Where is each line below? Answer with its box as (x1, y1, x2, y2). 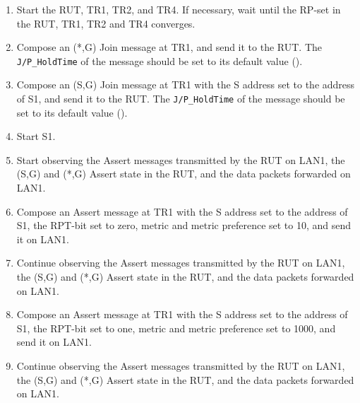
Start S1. (16, 129, 56, 144)
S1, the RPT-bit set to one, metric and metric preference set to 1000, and (16, 320, 336, 335)
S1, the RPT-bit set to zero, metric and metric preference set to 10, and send (16, 218, 352, 233)
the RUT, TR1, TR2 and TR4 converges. (16, 16, 196, 30)
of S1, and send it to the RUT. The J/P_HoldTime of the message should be (16, 91, 345, 106)
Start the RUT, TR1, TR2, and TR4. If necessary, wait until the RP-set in (16, 2, 341, 16)
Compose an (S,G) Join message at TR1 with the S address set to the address (16, 77, 355, 92)
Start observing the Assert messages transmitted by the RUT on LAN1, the (16, 152, 345, 167)
